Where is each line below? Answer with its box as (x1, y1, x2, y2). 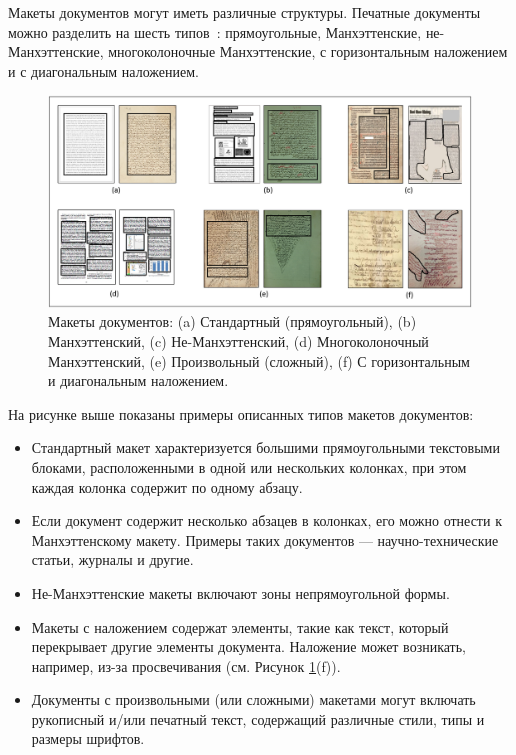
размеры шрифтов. (31, 728, 145, 749)
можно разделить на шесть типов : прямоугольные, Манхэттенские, (8, 21, 422, 42)
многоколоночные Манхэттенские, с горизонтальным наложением (108, 41, 508, 62)
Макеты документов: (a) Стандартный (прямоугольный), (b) (48, 311, 417, 332)
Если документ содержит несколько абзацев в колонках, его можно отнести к (31, 510, 502, 531)
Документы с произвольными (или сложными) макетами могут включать (31, 689, 476, 710)
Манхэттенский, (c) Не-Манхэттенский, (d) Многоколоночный (48, 330, 429, 351)
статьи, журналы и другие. (31, 549, 194, 570)
